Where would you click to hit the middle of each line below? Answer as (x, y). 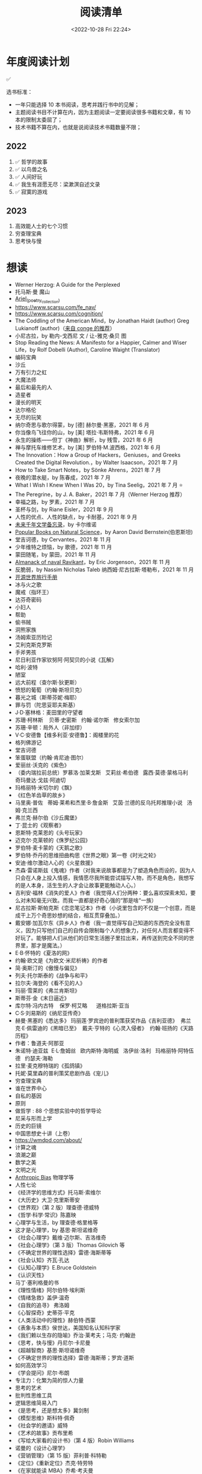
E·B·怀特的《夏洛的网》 (44, 953)
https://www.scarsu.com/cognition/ (59, 314)
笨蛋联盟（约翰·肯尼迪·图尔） (51, 758)
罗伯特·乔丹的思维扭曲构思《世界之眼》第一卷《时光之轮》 (87, 855)
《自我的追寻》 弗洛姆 (42, 1305)
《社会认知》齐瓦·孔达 (42, 1260)
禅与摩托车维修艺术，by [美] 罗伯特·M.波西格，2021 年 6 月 (88, 447)
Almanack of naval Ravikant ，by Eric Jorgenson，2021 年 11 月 (92, 562)
